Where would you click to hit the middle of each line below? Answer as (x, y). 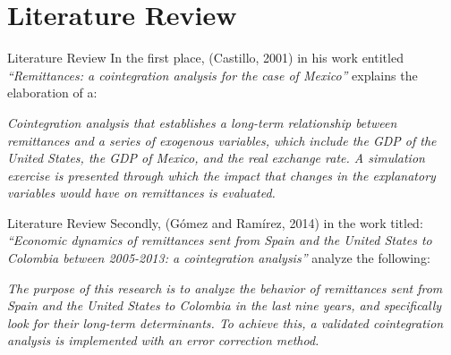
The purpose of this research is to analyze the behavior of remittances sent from (225, 287)
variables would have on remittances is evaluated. (141, 193)
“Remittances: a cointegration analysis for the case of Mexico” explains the (213, 75)
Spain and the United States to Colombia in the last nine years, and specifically (225, 305)
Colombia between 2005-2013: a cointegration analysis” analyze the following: (219, 258)
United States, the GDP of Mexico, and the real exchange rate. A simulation (216, 158)
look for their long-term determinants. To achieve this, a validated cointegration (225, 322)
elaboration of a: (52, 93)
